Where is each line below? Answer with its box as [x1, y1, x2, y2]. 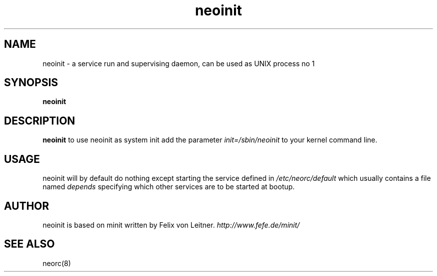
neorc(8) [42, 259, 71, 268]
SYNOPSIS [4, 76, 58, 89]
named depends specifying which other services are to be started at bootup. [42, 182, 295, 191]
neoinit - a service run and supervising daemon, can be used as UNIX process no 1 [42, 59, 315, 68]
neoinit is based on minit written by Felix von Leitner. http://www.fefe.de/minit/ [42, 220, 300, 229]
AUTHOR [4, 199, 49, 212]
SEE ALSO [4, 238, 55, 251]
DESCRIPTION [4, 114, 75, 127]
